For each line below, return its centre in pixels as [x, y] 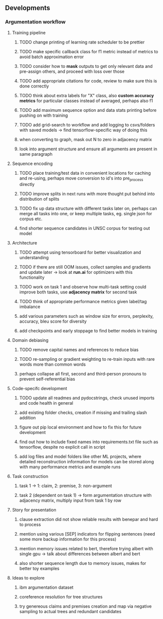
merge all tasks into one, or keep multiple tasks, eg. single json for [86, 214]
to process [30, 525]
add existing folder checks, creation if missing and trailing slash [83, 413]
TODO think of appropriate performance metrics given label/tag [83, 302]
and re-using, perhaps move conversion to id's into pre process [81, 179]
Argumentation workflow [35, 22]
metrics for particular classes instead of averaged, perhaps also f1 [86, 101]
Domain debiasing [30, 340]
